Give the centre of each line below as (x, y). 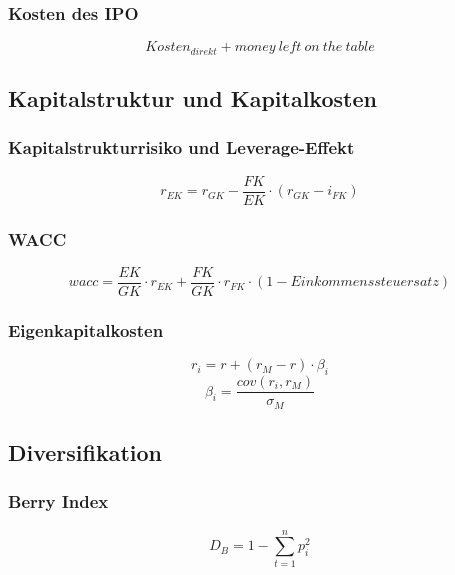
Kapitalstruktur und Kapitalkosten (192, 98)
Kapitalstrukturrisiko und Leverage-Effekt (181, 147)
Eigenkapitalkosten (86, 329)
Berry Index (58, 501)
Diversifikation (85, 451)
